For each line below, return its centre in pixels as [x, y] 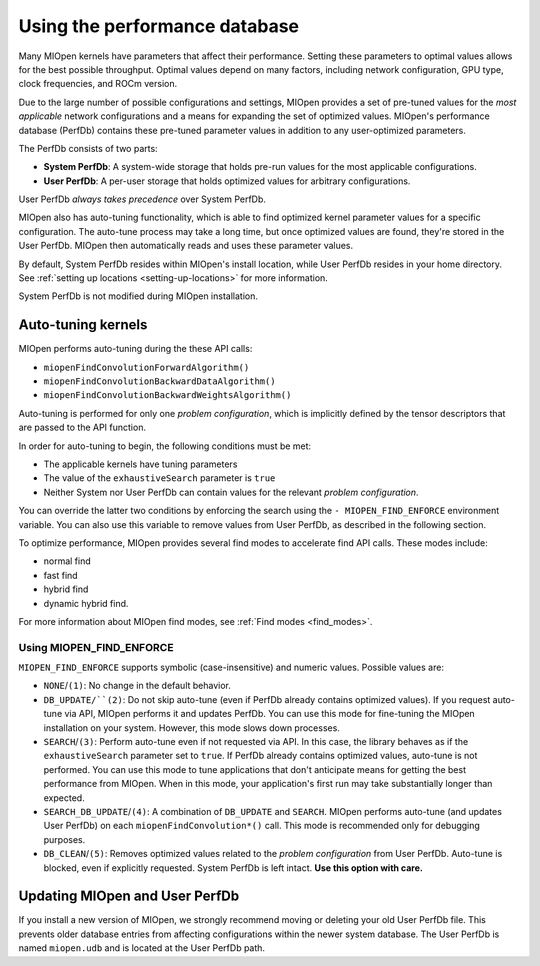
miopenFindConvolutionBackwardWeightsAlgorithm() [167, 395]
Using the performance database [159, 26]
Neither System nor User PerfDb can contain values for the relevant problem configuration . [231, 492]
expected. [64, 797]
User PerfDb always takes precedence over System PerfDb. [142, 199]
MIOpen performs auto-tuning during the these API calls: [135, 349]
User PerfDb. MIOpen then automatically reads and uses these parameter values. [186, 246]
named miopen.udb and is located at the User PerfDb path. [141, 948]
